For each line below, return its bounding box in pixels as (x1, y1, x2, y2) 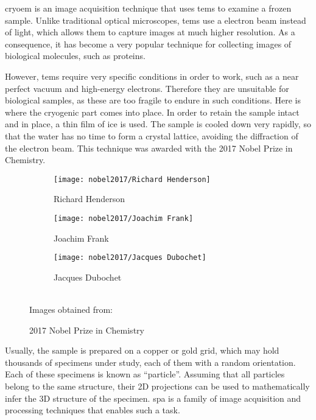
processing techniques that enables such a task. (5, 404, 180, 416)
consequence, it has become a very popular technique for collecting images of (5, 37, 292, 50)
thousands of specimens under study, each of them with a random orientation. (5, 355, 296, 368)
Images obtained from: (29, 303, 113, 316)
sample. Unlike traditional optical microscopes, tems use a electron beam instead (5, 13, 306, 26)
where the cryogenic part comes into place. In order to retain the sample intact (5, 105, 300, 118)
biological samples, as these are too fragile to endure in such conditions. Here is (5, 94, 301, 107)
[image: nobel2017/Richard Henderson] (54, 175, 211, 184)
